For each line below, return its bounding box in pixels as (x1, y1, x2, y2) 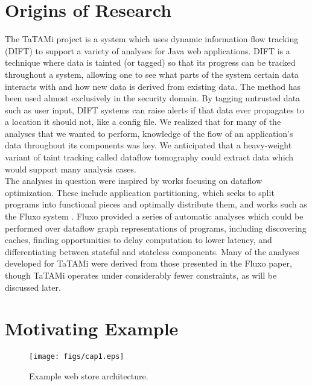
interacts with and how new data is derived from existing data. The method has (5, 80, 301, 92)
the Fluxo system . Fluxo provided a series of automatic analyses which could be (5, 210, 304, 223)
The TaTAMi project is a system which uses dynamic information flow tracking (5, 33, 299, 45)
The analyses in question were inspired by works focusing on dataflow (5, 174, 263, 187)
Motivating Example (5, 316, 179, 341)
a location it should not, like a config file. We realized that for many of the (5, 115, 281, 128)
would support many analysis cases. (5, 162, 136, 175)
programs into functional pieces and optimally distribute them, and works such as (5, 198, 307, 210)
